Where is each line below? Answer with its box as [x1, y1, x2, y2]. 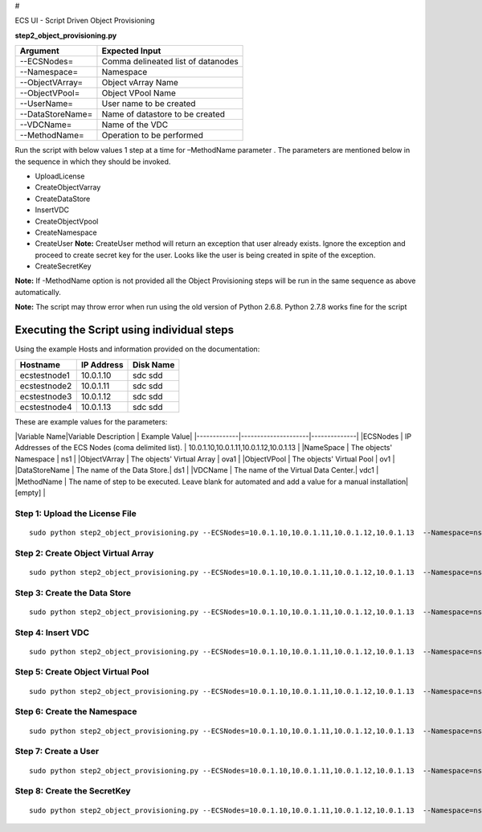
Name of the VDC [101, 119, 169, 130]
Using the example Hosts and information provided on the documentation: [14, 344, 260, 354]
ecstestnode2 [19, 380, 72, 391]
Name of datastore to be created [101, 109, 225, 120]
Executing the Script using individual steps [14, 323, 235, 337]
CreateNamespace [35, 227, 97, 237]
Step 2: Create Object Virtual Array [14, 547, 154, 559]
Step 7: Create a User [14, 746, 100, 757]
